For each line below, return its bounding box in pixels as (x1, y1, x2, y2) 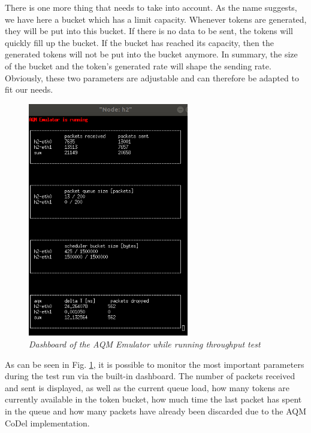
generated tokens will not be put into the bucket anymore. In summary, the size (5, 48, 298, 60)
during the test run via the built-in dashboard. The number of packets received (5, 370, 295, 382)
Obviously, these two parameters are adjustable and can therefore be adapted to (5, 71, 299, 84)
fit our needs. (5, 83, 53, 96)
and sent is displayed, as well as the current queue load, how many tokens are (5, 381, 289, 394)
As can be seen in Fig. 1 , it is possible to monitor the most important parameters (5, 358, 304, 370)
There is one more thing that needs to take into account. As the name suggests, (5, 1, 297, 13)
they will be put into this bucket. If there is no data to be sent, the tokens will (5, 25, 293, 37)
